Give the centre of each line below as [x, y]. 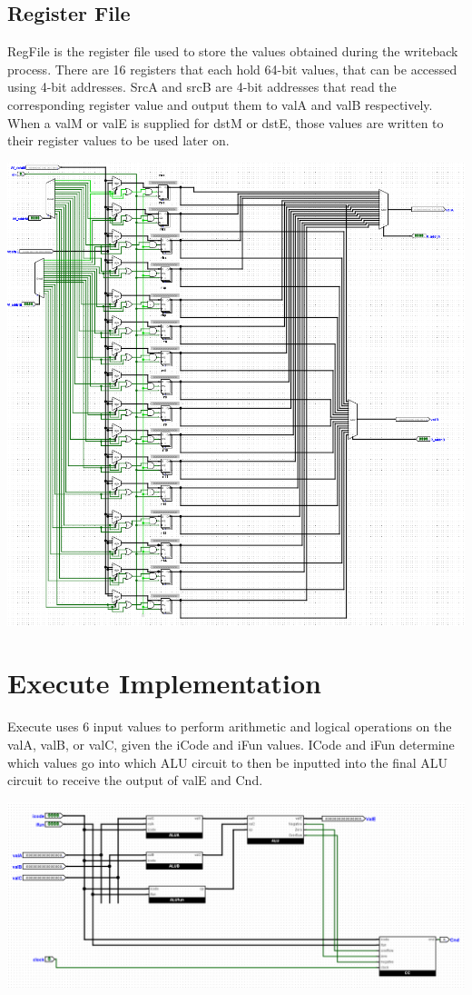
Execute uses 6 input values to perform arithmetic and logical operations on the [230, 726]
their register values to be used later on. [118, 140]
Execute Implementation [164, 683]
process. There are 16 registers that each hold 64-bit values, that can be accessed [232, 69]
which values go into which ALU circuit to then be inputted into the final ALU [228, 762]
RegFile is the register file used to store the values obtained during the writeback [233, 51]
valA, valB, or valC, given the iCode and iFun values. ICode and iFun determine [231, 745]
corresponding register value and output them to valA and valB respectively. [220, 104]
